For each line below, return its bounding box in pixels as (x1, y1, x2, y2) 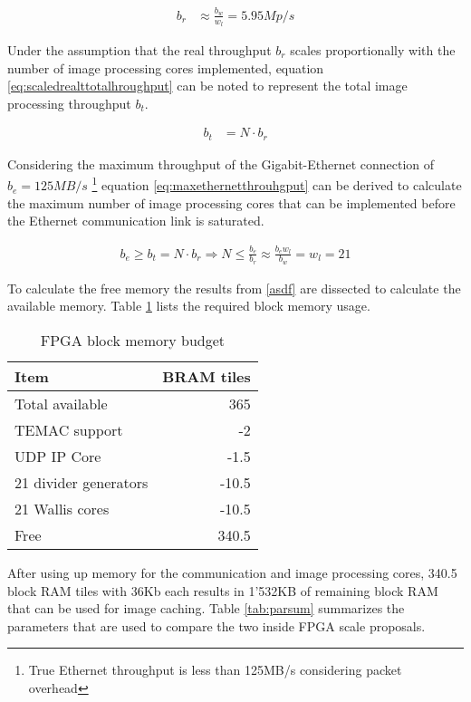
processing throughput (7, 93, 131, 112)
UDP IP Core (14, 446, 101, 467)
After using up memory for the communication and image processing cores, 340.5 (7, 563, 457, 582)
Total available (14, 393, 108, 415)
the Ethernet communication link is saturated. (7, 211, 264, 230)
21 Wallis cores (14, 498, 110, 520)
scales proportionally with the (290, 40, 456, 59)
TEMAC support (14, 419, 123, 441)
